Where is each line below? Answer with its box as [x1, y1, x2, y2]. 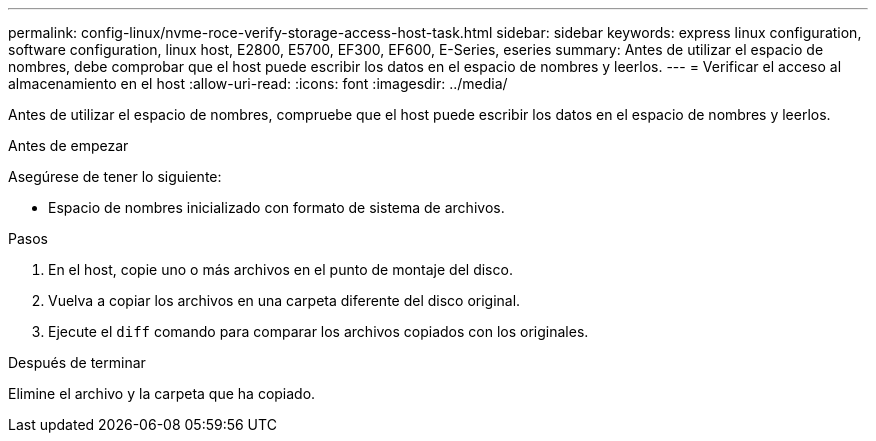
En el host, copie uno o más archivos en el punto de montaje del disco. [48, 261, 513, 278]
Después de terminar [8, 354, 146, 371]
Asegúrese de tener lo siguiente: [8, 168, 222, 185]
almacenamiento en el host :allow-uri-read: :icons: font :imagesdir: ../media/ [8, 75, 508, 92]
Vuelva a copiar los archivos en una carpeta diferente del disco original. [48, 292, 521, 309]
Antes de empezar [8, 137, 129, 154]
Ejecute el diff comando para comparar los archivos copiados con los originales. [48, 323, 589, 340]
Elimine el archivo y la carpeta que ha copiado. [8, 385, 316, 402]
